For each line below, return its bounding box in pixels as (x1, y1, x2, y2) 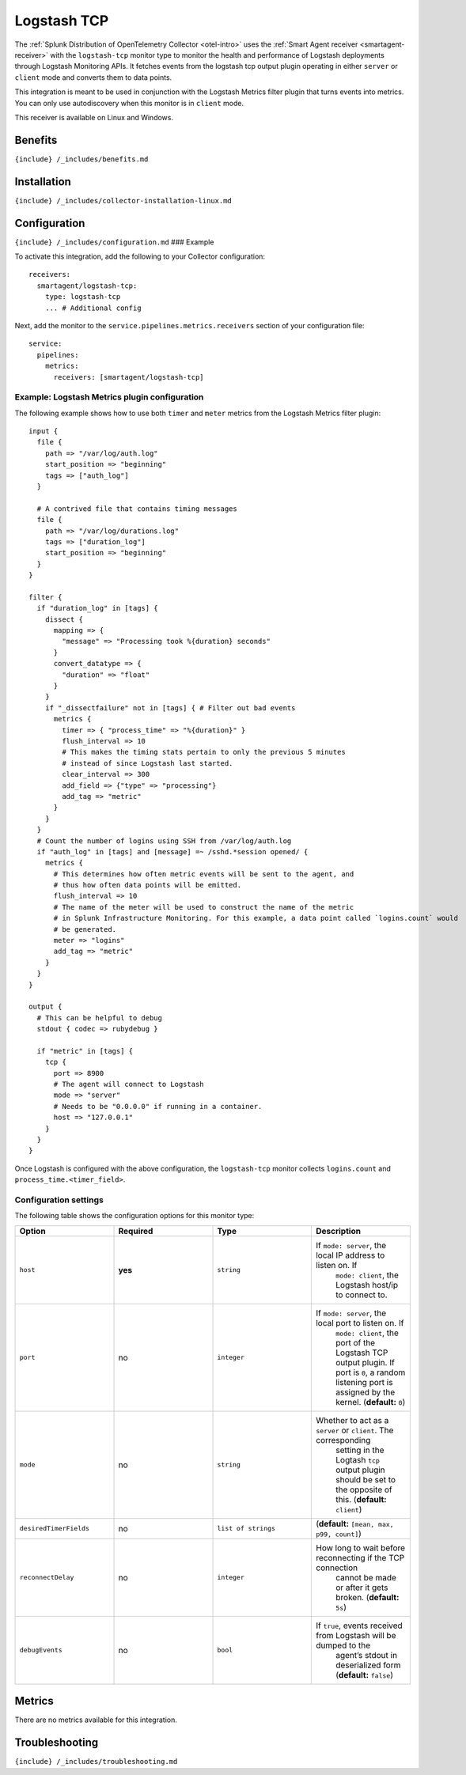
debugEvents (19, 1646, 63, 1655)
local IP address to (315, 1250, 385, 1261)
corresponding (315, 1434, 371, 1445)
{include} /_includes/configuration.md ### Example (14, 237, 214, 247)
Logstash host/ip (335, 1279, 399, 1290)
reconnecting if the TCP (315, 1552, 405, 1563)
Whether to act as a (315, 1414, 389, 1425)
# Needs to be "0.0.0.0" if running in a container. (53, 1102, 263, 1111)
